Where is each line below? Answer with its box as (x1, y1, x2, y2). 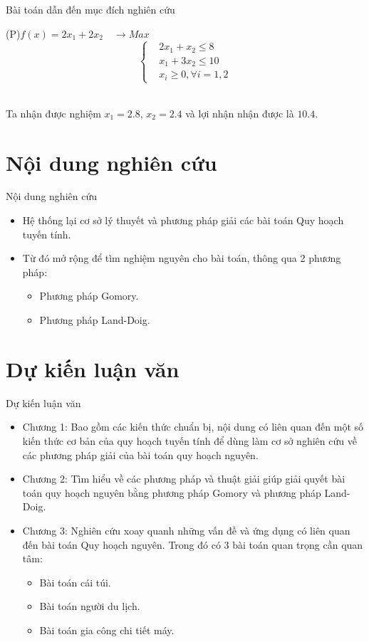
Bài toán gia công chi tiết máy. (39, 622, 175, 637)
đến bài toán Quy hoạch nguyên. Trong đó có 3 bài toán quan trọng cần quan (22, 537, 363, 552)
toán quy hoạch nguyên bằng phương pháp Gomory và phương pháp (22, 485, 321, 500)
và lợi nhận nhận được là (185, 105, 294, 120)
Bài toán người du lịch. (39, 599, 140, 614)
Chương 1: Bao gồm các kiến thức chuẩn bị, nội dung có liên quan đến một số (22, 419, 364, 434)
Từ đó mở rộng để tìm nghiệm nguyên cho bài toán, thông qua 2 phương (22, 251, 341, 265)
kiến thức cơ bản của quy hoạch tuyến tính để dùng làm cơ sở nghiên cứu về (22, 433, 357, 448)
